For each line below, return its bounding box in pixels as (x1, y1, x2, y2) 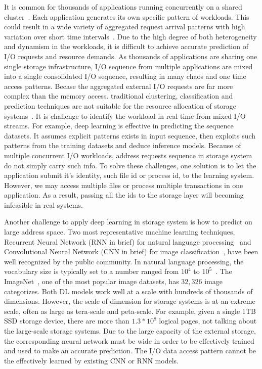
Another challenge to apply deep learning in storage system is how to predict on (4, 216, 252, 227)
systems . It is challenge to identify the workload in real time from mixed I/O (4, 110, 246, 121)
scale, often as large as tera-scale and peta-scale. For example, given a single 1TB (4, 305, 256, 316)
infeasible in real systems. (4, 199, 83, 210)
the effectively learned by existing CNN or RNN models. (4, 355, 179, 365)
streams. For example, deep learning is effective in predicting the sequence (4, 120, 234, 131)
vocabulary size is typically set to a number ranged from (4, 266, 179, 276)
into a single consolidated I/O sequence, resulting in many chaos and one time (4, 71, 246, 81)
